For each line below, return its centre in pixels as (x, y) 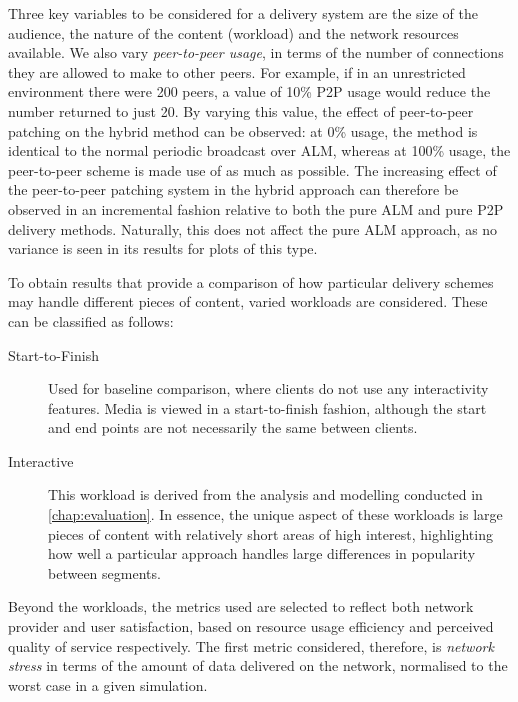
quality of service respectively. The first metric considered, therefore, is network (251, 645)
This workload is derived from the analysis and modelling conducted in (265, 494)
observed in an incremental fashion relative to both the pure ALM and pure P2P (256, 208)
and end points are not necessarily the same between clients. (233, 427)
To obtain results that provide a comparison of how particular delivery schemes (251, 281)
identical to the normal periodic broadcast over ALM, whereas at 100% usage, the (259, 150)
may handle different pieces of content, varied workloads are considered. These (248, 301)
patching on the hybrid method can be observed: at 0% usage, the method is (243, 130)
